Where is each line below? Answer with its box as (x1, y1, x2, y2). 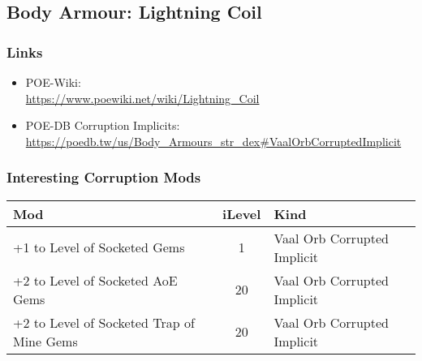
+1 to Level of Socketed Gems (13, 238, 185, 257)
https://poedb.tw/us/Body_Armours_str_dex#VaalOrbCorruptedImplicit (25, 132, 402, 149)
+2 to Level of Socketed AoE (13, 270, 178, 290)
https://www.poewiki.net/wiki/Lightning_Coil (25, 89, 260, 106)
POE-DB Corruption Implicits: (25, 117, 180, 134)
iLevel (222, 204, 261, 223)
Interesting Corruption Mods (6, 167, 201, 187)
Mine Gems (13, 331, 78, 350)
